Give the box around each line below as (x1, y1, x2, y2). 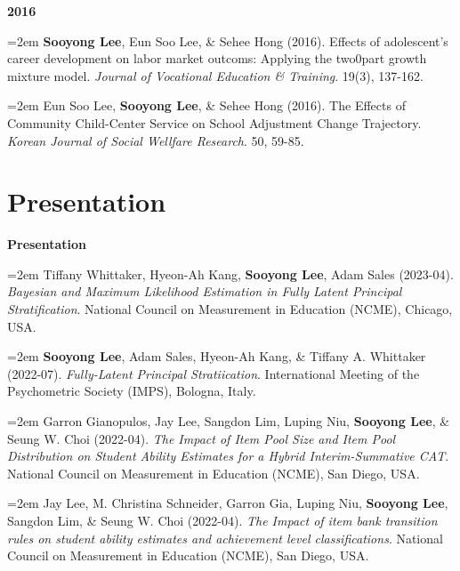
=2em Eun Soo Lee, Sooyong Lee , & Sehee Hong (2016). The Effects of (7, 96, 406, 115)
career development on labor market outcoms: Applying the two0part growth (7, 49, 427, 68)
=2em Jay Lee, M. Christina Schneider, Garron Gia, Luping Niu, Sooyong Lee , (7, 494, 448, 512)
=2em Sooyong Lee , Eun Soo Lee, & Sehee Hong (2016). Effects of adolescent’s (7, 31, 448, 50)
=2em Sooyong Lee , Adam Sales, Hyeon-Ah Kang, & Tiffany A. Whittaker (7, 347, 426, 366)
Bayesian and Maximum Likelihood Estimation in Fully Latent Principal (7, 282, 402, 301)
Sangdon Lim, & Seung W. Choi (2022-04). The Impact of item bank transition (7, 511, 438, 529)
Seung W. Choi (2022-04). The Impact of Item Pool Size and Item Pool (7, 429, 396, 447)
